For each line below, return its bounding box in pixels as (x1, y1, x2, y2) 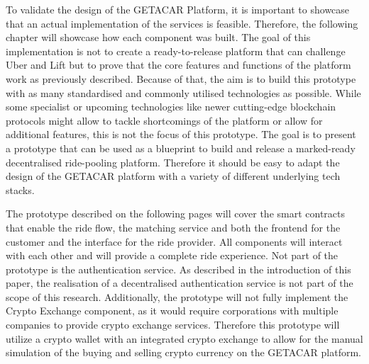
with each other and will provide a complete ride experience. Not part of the (6, 248, 338, 263)
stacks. (6, 182, 35, 197)
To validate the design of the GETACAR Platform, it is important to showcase (6, 2, 350, 16)
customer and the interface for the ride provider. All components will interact (6, 234, 343, 249)
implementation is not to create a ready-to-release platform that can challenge (6, 43, 346, 58)
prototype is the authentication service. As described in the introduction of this (6, 261, 351, 276)
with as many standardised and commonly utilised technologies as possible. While (6, 85, 361, 100)
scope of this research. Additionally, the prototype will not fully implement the (6, 289, 348, 304)
